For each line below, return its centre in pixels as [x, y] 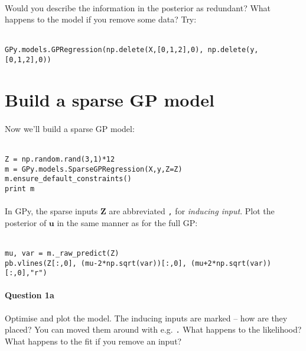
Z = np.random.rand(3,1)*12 [60, 159]
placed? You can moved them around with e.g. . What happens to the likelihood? [153, 329]
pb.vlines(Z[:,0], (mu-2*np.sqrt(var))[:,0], [96, 263]
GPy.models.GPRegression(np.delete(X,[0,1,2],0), [104, 50]
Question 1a [30, 295]
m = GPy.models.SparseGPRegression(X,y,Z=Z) [94, 169]
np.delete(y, [233, 50]
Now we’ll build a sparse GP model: [70, 128]
